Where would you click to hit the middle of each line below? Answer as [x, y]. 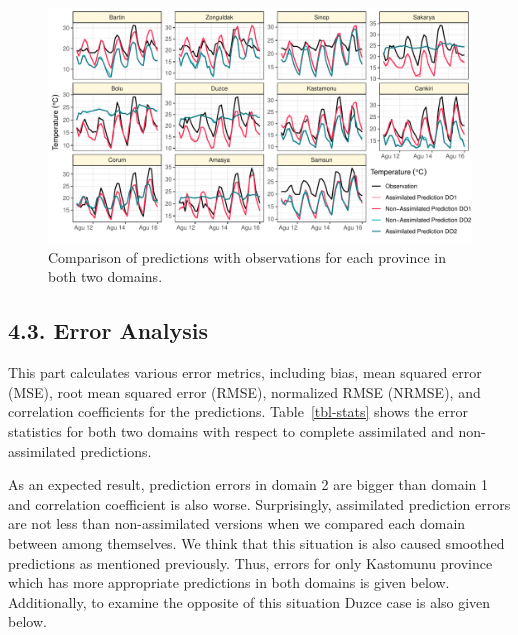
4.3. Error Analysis [108, 330]
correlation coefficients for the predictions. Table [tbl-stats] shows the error [238, 411]
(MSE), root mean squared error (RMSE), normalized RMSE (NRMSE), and [244, 391]
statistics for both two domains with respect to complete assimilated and [231, 430]
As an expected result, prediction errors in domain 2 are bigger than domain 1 [248, 484]
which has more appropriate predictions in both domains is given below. [229, 582]
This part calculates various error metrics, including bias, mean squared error [245, 372]
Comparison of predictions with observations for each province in [247, 256]
